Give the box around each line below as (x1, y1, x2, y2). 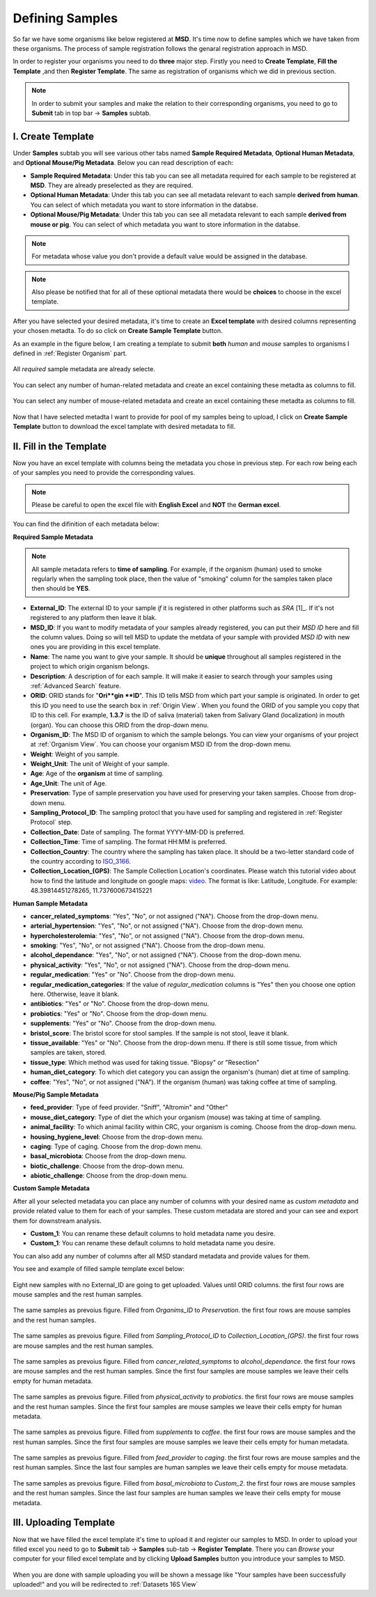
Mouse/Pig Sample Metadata (13, 1090, 99, 1098)
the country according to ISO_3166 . (30, 857, 132, 865)
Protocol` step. (30, 818, 73, 827)
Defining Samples (13, 10, 118, 26)
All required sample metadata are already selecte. (13, 365, 156, 373)
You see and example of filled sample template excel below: (13, 1265, 185, 1273)
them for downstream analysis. (13, 1216, 102, 1225)
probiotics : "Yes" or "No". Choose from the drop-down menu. (30, 1009, 208, 1018)
